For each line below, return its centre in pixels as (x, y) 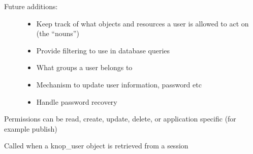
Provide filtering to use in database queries (103, 50)
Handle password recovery (77, 101)
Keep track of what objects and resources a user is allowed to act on (143, 23)
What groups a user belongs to (84, 67)
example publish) (31, 128)
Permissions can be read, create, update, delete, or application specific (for (120, 119)
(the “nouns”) (58, 33)
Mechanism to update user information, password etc (119, 84)
